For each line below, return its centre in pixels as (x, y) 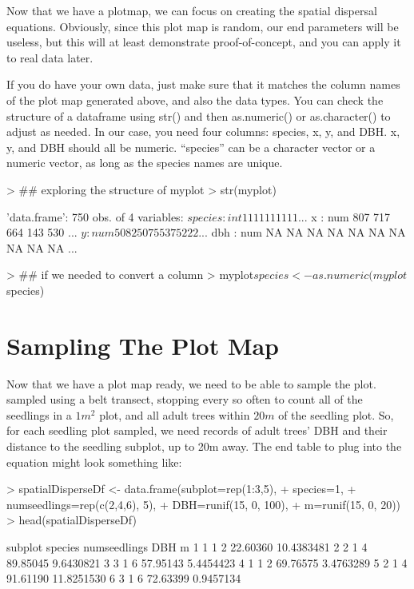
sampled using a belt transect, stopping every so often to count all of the (185, 399)
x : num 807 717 (351, 216)
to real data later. (50, 57)
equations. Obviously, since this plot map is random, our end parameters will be (203, 26)
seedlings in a (39, 414)
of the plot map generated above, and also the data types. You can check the (195, 99)
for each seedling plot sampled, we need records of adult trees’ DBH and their (197, 430)
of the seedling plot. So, (336, 414)
